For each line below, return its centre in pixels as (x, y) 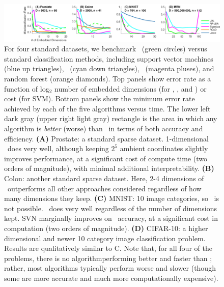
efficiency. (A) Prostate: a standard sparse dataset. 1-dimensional (106, 138)
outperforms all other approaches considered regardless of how (104, 188)
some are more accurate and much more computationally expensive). (111, 278)
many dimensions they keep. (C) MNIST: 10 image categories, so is (111, 198)
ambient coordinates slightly (164, 148)
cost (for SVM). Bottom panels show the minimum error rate (100, 98)
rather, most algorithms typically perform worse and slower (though (110, 268)
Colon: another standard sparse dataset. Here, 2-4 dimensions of (104, 178)
